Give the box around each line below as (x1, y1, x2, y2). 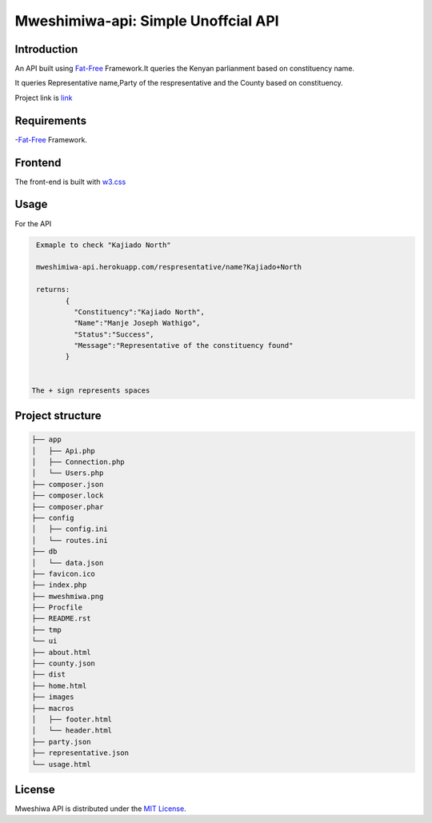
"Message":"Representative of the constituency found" (73, 341, 294, 350)
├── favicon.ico (31, 569, 96, 578)
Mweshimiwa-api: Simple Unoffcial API (14, 12, 279, 30)
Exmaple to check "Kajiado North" (36, 240, 171, 250)
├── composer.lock (31, 491, 104, 500)
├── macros (31, 704, 74, 713)
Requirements (14, 114, 87, 127)
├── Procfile (31, 603, 83, 612)
